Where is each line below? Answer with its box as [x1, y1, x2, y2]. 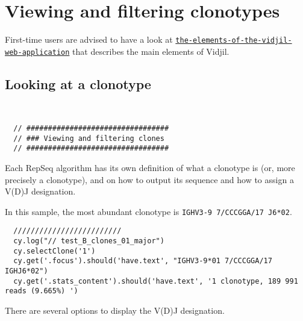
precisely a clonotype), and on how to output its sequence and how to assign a [5, 173, 294, 185]
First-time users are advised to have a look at [5, 33, 173, 46]
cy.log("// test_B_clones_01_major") [13, 237, 164, 246]
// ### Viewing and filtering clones [13, 134, 164, 143]
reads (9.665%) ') [5, 287, 78, 296]
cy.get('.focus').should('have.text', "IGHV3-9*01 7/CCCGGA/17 [13, 257, 272, 266]
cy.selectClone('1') [13, 246, 96, 255]
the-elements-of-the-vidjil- [175, 36, 292, 45]
